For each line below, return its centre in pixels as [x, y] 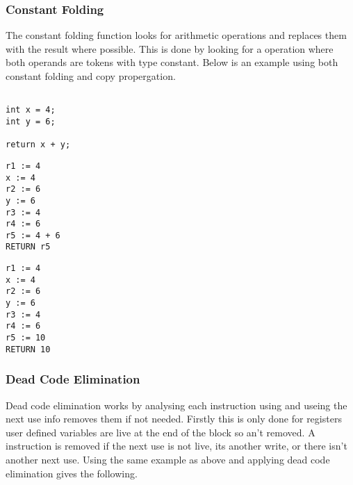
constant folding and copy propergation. [91, 76]
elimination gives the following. [72, 473]
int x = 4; [31, 110]
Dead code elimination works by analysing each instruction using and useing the [176, 405]
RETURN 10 [28, 349]
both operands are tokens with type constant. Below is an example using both [172, 62]
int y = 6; [31, 121]
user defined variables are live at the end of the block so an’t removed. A [161, 432]
